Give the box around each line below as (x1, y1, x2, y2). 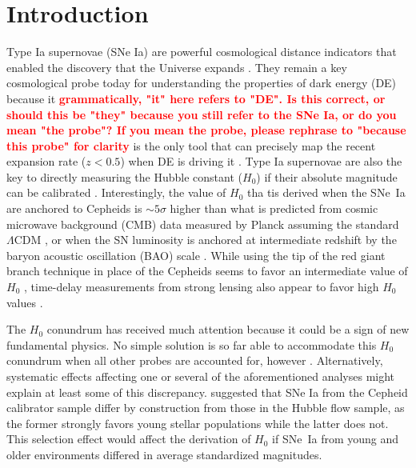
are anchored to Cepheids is (6, 200, 142, 217)
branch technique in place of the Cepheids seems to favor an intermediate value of (6, 262, 408, 279)
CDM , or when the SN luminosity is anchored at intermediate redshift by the (14, 231, 397, 248)
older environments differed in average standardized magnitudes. (6, 446, 322, 462)
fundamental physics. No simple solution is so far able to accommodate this (6, 336, 377, 353)
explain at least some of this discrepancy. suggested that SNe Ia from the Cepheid (6, 383, 408, 400)
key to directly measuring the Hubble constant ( (6, 168, 243, 185)
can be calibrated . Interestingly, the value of (6, 184, 226, 201)
